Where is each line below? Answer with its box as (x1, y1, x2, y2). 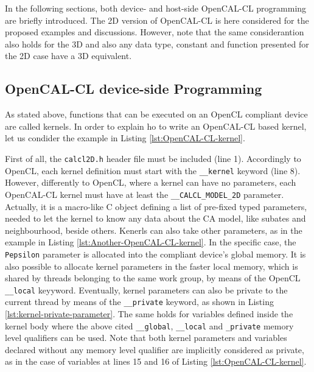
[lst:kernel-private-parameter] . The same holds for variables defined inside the (5, 307, 293, 320)
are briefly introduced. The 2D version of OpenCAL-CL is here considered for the (5, 13, 309, 26)
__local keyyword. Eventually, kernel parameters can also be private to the (5, 283, 288, 296)
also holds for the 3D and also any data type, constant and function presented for (5, 37, 309, 50)
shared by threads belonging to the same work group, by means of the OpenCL (5, 272, 301, 284)
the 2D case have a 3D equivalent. (5, 49, 132, 62)
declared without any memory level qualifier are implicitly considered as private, (5, 343, 304, 356)
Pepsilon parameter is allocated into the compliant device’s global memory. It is (5, 247, 306, 260)
